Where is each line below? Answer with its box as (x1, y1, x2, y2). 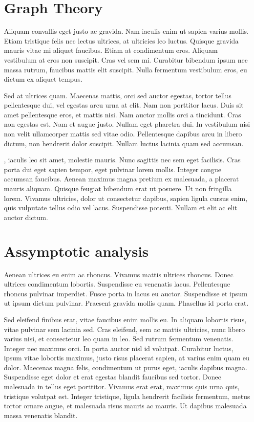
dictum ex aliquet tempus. (4, 74, 83, 84)
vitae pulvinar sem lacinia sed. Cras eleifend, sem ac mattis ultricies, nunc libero (4, 324, 245, 334)
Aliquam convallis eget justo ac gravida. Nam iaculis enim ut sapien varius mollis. (4, 26, 249, 36)
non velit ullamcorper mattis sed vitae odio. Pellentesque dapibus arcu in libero (4, 129, 242, 139)
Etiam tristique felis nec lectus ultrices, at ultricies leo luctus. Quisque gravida (4, 35, 239, 45)
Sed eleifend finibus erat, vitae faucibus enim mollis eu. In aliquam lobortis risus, (4, 314, 247, 324)
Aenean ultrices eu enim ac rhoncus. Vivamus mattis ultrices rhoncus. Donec (4, 269, 233, 279)
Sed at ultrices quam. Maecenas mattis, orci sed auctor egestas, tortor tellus (4, 90, 232, 100)
